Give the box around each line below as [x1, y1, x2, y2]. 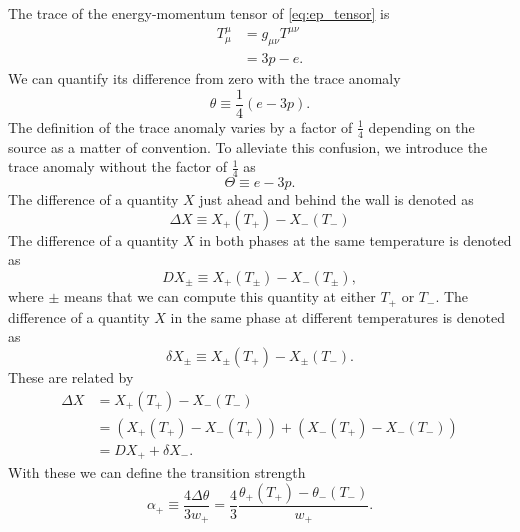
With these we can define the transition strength [8, 462, 306, 483]
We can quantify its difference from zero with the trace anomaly [8, 68, 401, 89]
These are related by [8, 367, 134, 388]
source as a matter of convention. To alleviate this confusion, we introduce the [8, 136, 488, 157]
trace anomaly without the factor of [8, 156, 228, 177]
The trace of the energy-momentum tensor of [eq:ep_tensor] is [8, 3, 390, 23]
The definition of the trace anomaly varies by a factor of [8, 116, 353, 137]
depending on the [368, 116, 475, 137]
